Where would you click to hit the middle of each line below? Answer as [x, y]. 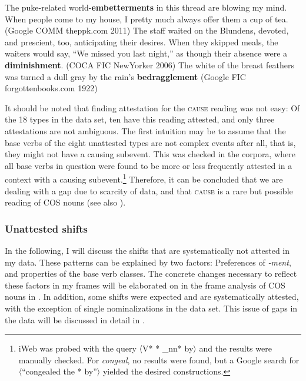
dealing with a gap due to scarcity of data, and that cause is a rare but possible [149, 190]
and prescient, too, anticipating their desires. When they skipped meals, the [142, 42]
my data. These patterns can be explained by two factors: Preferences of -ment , [148, 262]
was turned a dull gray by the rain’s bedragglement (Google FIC [125, 76]
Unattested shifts [46, 228]
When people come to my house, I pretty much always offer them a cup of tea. [147, 19]
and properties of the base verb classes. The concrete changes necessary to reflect [151, 274]
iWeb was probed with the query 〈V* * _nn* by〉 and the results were [145, 348]
